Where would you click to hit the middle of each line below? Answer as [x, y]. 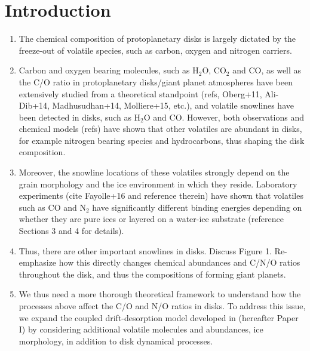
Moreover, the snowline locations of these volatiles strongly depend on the [154, 172]
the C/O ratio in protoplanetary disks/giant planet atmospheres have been [156, 81]
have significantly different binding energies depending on [197, 207]
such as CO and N [52, 207]
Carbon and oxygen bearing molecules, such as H [109, 70]
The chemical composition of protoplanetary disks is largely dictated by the [157, 39]
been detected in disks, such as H [80, 117]
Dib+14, [34, 105]
